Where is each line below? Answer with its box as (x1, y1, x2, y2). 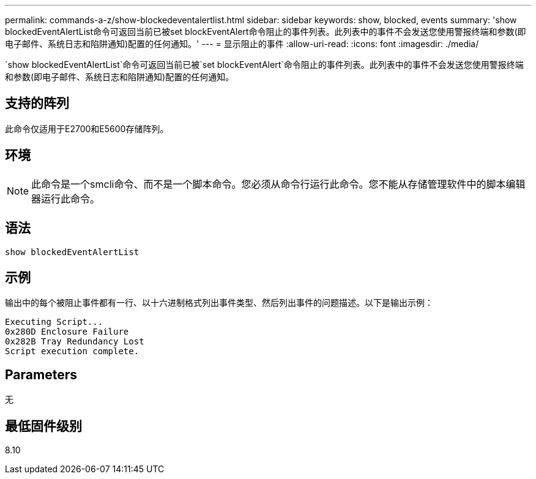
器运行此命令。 (31, 192, 100, 205)
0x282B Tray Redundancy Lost (5, 336, 144, 347)
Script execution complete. (5, 346, 140, 357)
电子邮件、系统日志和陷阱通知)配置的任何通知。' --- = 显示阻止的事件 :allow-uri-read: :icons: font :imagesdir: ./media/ (5, 39, 479, 49)
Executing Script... (5, 317, 103, 327)
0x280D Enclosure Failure (5, 327, 129, 337)
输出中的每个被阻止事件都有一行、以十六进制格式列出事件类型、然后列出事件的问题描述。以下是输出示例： (5, 297, 433, 308)
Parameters (5, 366, 77, 382)
